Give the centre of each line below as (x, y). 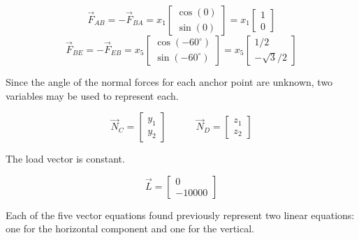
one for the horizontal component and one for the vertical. (130, 228)
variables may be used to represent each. (92, 95)
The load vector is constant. (65, 159)
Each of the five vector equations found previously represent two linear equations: (180, 215)
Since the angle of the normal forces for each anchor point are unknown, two (169, 82)
